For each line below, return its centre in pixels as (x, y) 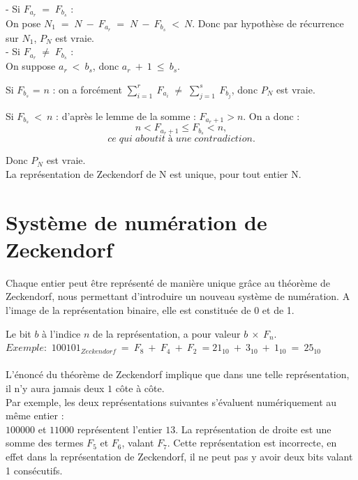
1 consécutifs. (34, 470)
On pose (23, 23)
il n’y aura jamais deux (55, 388)
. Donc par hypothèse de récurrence (268, 23)
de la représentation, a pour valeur (167, 333)
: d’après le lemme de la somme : (126, 115)
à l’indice (61, 333)
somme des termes (45, 443)
